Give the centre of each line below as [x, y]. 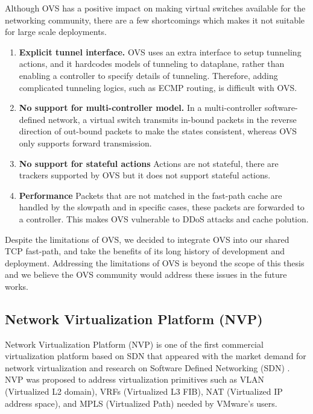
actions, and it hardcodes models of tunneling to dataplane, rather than [152, 64]
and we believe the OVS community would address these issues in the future [146, 274]
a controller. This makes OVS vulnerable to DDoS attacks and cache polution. [164, 218]
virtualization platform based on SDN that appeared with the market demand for [156, 356]
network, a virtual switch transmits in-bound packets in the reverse [172, 119]
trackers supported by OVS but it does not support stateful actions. [145, 175]
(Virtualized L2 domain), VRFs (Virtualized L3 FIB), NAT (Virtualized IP [144, 391]
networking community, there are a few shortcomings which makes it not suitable [155, 20]
